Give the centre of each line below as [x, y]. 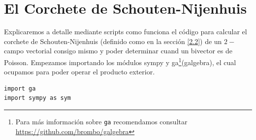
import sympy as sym [38, 98]
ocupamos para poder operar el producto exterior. [80, 72]
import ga [20, 88]
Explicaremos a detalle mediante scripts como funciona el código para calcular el [126, 32]
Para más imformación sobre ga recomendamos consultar [101, 121]
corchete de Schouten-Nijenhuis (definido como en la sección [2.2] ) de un [113, 41]
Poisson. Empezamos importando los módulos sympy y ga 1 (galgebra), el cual [120, 61]
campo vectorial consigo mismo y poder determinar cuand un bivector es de [118, 51]
